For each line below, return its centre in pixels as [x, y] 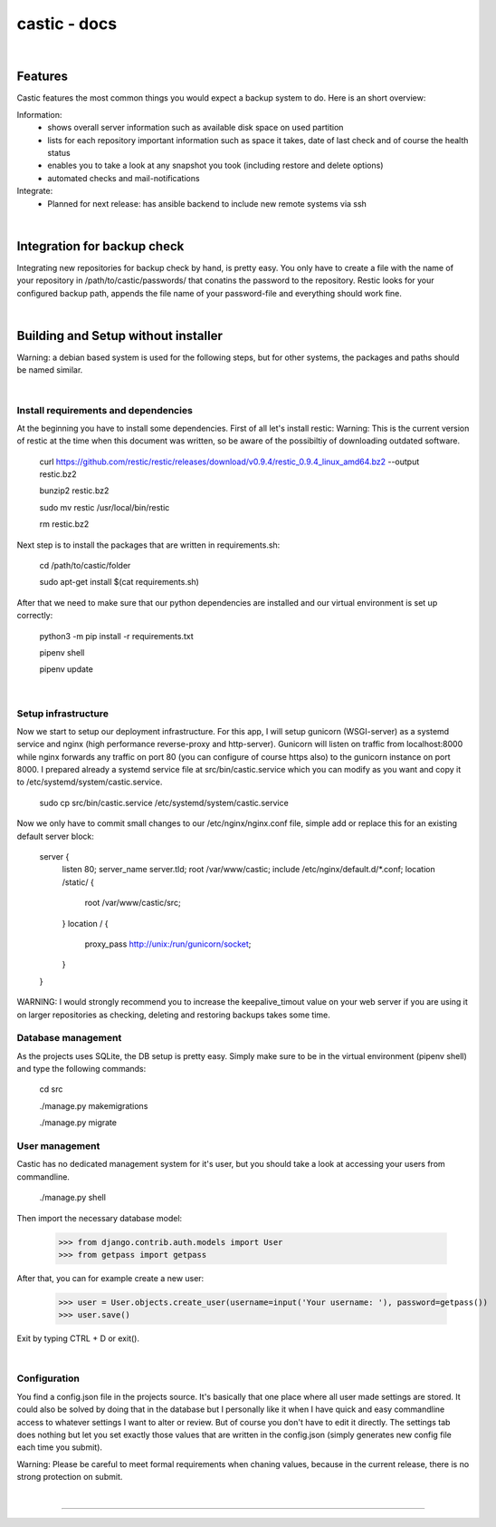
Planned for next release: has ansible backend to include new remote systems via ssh [207, 203]
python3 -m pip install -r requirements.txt [116, 636]
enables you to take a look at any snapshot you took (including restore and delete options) [215, 165]
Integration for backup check [100, 246]
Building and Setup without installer [120, 336]
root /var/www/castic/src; [133, 903]
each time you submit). [60, 1447]
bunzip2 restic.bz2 [74, 491]
